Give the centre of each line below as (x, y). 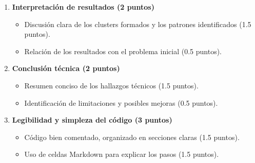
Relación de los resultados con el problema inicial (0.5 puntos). (123, 51)
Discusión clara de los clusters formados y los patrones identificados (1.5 (138, 24)
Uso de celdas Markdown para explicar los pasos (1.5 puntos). (122, 154)
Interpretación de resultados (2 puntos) (83, 7)
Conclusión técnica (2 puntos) (66, 68)
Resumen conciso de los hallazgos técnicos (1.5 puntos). (111, 85)
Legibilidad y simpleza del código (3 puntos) (92, 120)
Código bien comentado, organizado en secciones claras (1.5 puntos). (132, 137)
